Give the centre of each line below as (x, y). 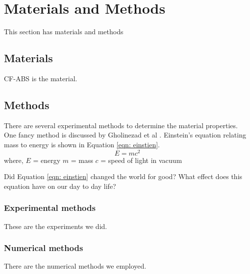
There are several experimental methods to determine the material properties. (121, 125)
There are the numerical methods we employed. (75, 266)
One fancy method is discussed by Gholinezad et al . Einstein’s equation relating (125, 135)
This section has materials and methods (64, 32)
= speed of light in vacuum (141, 160)
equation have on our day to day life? (60, 186)
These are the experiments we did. (56, 226)
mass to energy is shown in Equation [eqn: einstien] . (82, 144)
